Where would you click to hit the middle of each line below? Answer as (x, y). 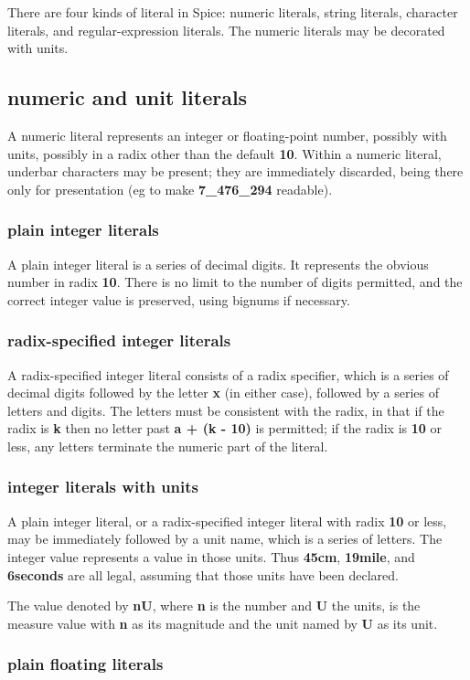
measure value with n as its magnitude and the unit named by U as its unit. (223, 623)
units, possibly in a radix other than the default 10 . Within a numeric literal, (224, 153)
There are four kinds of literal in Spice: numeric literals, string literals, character (233, 12)
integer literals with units (103, 487)
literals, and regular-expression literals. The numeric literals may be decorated (226, 30)
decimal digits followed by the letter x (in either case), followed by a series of (224, 393)
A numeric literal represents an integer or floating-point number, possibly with (227, 135)
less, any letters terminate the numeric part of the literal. (168, 446)
